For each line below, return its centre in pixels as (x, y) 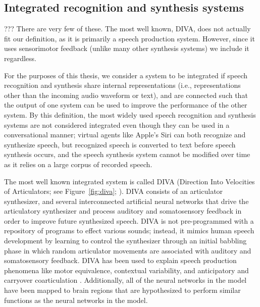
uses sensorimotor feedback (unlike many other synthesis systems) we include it (127, 48)
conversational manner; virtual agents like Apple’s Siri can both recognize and (125, 135)
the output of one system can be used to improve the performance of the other (126, 105)
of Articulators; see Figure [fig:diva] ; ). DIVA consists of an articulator (114, 191)
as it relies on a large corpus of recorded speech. (78, 164)
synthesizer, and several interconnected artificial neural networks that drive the (126, 201)
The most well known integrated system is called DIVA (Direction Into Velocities (129, 181)
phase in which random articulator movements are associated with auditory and (128, 250)
